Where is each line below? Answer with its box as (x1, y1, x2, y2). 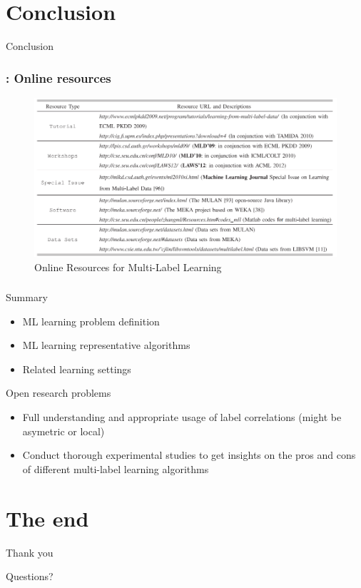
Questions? (6, 569, 54, 584)
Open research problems (6, 385, 111, 400)
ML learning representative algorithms (22, 338, 190, 353)
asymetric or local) (22, 423, 105, 438)
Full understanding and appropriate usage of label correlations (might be (22, 410, 342, 425)
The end (6, 503, 89, 532)
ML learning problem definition (22, 313, 160, 328)
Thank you (6, 544, 54, 559)
